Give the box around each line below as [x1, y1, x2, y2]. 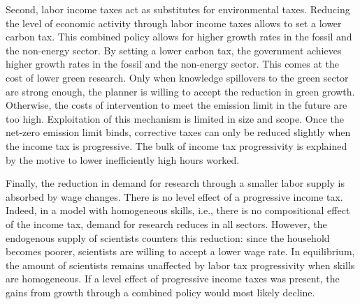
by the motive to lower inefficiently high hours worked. [6, 152, 240, 167]
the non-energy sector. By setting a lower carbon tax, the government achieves [6, 43, 342, 57]
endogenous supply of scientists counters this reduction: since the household [6, 230, 330, 245]
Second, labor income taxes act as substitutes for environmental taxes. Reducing [6, 2, 350, 16]
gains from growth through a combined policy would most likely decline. [6, 284, 315, 299]
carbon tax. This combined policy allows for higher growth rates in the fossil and [6, 29, 352, 44]
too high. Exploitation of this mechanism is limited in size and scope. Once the [6, 111, 344, 126]
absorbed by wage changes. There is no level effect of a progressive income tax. [6, 189, 343, 204]
